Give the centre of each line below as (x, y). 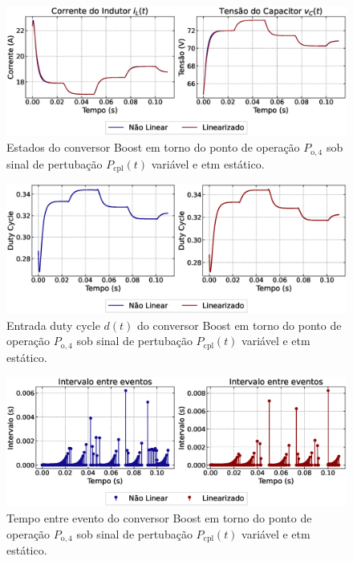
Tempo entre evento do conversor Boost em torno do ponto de (159, 518)
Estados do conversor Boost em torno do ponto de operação (153, 147)
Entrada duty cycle (53, 325)
